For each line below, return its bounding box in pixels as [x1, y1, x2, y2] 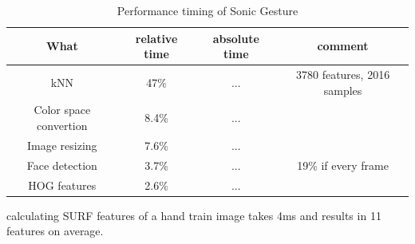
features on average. [6, 222, 104, 239]
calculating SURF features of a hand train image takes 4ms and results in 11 [6, 207, 381, 223]
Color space [34, 101, 91, 118]
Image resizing [27, 136, 97, 153]
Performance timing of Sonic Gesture [117, 2, 298, 18]
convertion [37, 117, 88, 134]
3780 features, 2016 [295, 66, 390, 83]
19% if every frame [297, 156, 389, 173]
